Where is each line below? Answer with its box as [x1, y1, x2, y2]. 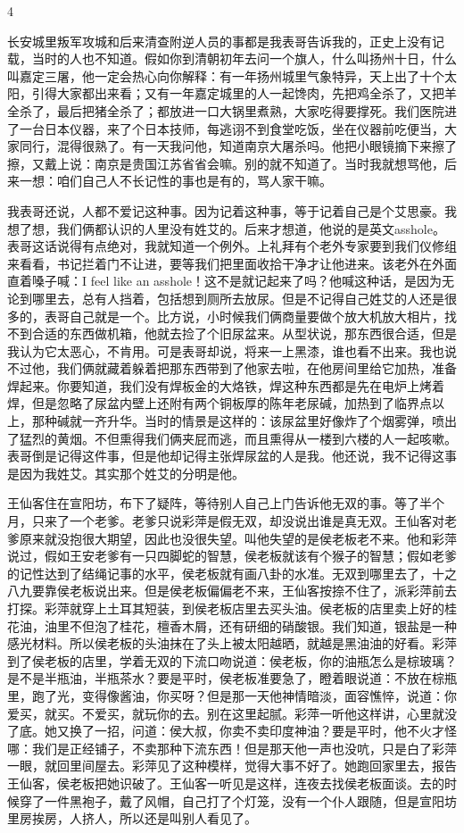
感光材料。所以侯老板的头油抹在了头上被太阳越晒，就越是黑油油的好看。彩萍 [7, 634, 457, 653]
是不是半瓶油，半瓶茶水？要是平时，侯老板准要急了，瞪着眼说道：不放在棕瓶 [7, 669, 457, 687]
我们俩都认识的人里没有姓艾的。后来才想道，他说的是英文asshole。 [56, 219, 445, 237]
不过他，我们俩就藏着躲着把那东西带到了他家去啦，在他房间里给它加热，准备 [7, 359, 457, 378]
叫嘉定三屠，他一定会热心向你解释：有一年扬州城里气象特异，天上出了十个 [7, 66, 444, 85]
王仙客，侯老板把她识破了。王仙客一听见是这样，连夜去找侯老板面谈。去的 [7, 773, 444, 792]
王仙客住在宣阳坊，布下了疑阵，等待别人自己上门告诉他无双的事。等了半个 [7, 494, 444, 512]
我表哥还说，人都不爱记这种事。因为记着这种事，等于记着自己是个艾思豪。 [7, 201, 444, 220]
